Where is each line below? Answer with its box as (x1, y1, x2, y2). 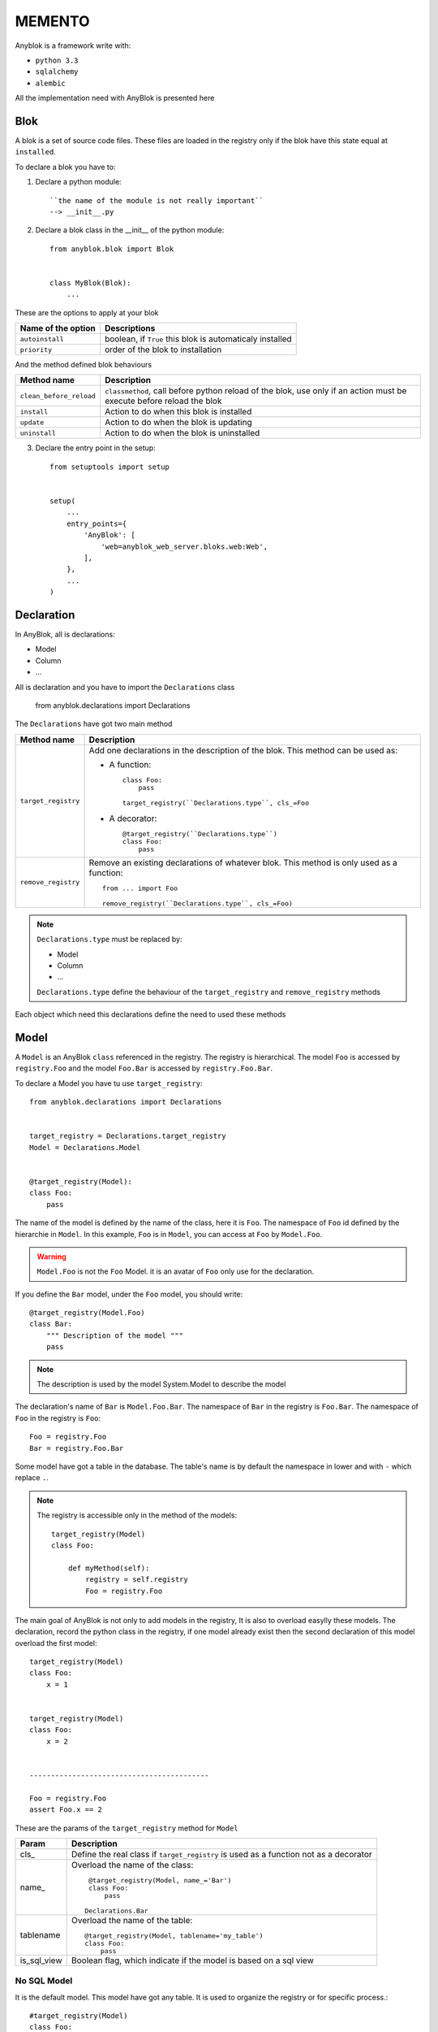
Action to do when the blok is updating (104, 417, 252, 428)
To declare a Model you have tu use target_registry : (15, 1078, 203, 1088)
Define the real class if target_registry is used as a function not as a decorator (71, 1848, 372, 1860)
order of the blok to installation (104, 344, 222, 355)
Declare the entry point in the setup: (35, 443, 156, 453)
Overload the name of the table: (71, 1914, 193, 1926)
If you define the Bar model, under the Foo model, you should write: (15, 1289, 243, 1299)
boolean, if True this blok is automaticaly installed (104, 333, 292, 345)
